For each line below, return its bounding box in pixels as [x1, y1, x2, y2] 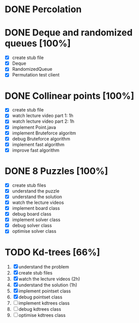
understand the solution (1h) [18, 282, 78, 288]
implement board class [12, 205, 60, 211]
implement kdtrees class [18, 300, 70, 306]
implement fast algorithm [12, 141, 64, 147]
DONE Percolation [5, 4, 82, 15]
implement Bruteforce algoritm [12, 130, 77, 136]
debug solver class [12, 223, 52, 229]
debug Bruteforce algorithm [12, 136, 71, 142]
